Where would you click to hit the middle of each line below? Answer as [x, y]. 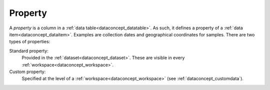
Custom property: [27, 72]
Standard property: [29, 51]
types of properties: [30, 42]
